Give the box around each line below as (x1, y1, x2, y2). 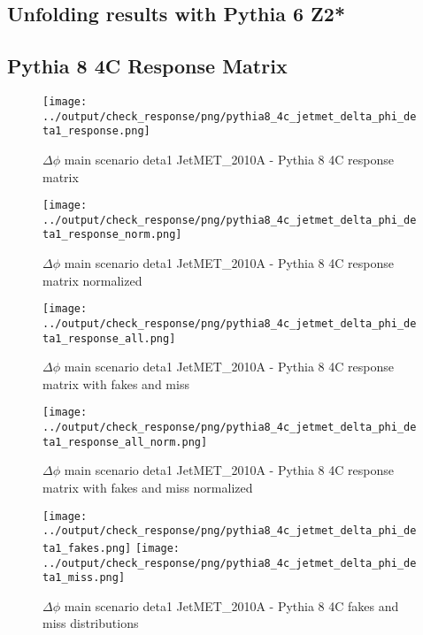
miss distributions (42, 614, 139, 632)
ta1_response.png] (42, 125, 150, 138)
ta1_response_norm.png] (42, 228, 182, 241)
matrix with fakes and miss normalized (42, 478, 253, 497)
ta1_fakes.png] (42, 541, 132, 555)
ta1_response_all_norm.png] (42, 435, 208, 448)
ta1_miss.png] (42, 571, 126, 585)
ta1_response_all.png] (42, 332, 176, 345)
